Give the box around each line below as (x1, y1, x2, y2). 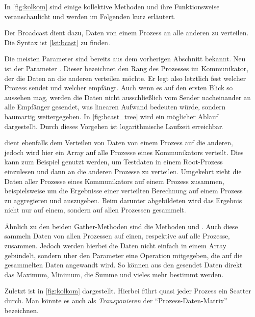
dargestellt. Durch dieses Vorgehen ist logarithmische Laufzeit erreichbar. (4, 121, 224, 131)
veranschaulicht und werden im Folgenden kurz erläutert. (4, 11, 176, 21)
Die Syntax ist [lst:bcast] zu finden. (4, 37, 110, 47)
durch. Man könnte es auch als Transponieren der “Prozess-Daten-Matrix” (4, 295, 228, 306)
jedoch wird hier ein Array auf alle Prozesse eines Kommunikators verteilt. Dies (4, 147, 244, 157)
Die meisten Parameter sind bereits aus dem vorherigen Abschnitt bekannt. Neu (4, 53, 246, 64)
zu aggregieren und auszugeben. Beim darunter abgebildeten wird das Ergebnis (4, 195, 242, 205)
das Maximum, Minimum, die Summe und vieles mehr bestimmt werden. (4, 269, 224, 279)
